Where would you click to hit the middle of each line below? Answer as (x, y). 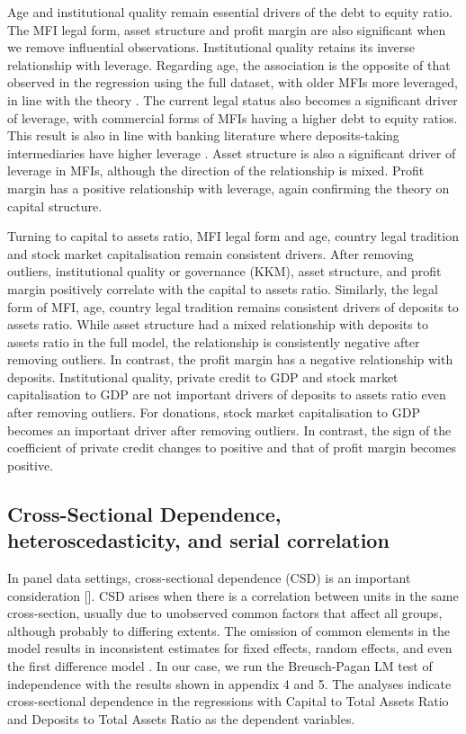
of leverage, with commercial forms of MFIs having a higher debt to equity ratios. (233, 117)
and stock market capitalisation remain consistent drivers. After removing (211, 253)
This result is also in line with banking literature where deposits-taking (203, 135)
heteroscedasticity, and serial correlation (198, 540)
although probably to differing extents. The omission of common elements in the (229, 630)
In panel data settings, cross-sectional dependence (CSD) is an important (209, 578)
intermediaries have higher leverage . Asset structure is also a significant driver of (232, 152)
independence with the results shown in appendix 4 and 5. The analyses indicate (229, 683)
